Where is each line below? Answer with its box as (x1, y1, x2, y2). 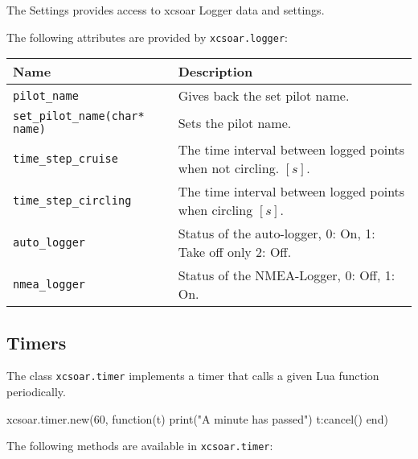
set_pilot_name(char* (13, 110, 145, 123)
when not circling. (178, 159, 280, 178)
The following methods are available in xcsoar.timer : (6, 437, 273, 454)
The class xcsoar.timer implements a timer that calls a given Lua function (6, 367, 379, 384)
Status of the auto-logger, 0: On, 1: (178, 224, 375, 243)
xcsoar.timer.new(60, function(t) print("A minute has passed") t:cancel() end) (6, 410, 388, 427)
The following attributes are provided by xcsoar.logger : (6, 28, 288, 45)
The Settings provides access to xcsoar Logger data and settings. (6, 2, 325, 18)
